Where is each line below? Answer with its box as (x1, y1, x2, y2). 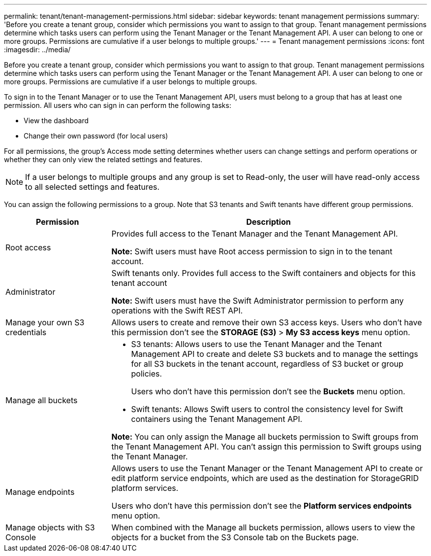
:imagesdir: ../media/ (4, 45, 71, 54)
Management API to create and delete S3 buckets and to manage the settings (131, 349, 418, 359)
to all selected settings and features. (25, 182, 160, 192)
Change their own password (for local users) (24, 132, 168, 140)
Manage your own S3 (5, 317, 85, 327)
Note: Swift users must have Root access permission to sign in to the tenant (111, 246, 393, 256)
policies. (131, 369, 162, 379)
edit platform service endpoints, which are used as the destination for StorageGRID (111, 473, 419, 483)
